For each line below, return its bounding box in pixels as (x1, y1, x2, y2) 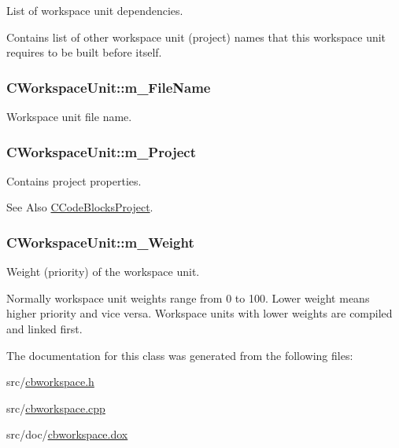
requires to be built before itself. (6, 44, 162, 61)
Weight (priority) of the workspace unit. (6, 263, 200, 280)
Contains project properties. (6, 172, 142, 189)
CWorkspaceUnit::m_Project (6, 141, 196, 161)
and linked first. (6, 321, 83, 336)
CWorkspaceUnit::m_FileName (6, 77, 211, 97)
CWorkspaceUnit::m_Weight (6, 232, 194, 252)
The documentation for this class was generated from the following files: (6, 347, 353, 363)
